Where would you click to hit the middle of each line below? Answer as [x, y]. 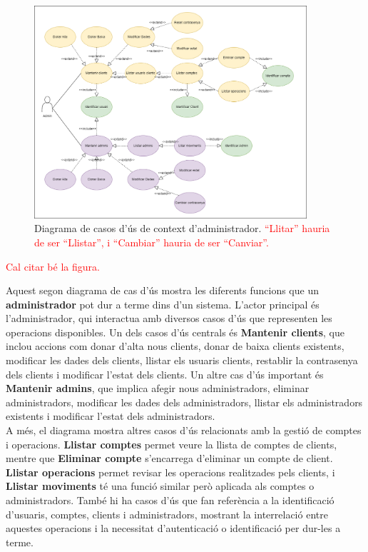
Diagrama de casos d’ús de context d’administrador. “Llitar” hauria [182, 228]
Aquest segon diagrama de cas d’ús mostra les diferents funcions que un [162, 290]
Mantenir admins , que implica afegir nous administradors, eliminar [158, 388]
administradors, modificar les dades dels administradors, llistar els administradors [184, 402]
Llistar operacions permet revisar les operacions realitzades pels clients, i [170, 472]
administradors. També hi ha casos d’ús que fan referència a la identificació [170, 500]
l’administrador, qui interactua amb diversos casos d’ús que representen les [169, 318]
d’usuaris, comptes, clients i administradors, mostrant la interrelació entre [167, 514]
